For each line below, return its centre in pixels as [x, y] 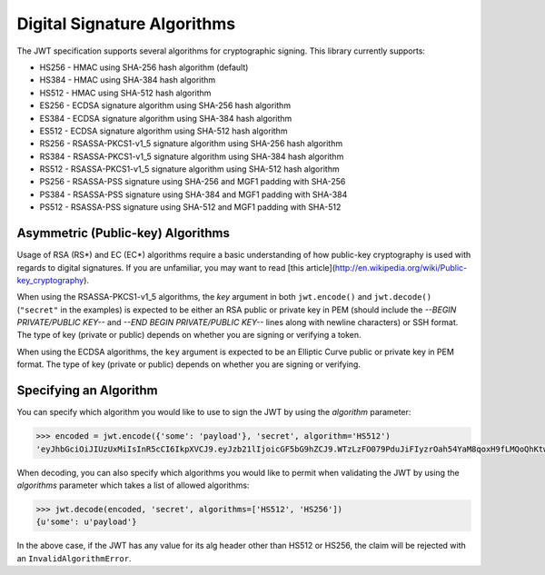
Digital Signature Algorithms [126, 24]
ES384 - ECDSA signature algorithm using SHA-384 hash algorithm [166, 118]
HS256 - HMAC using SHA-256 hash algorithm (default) [144, 67]
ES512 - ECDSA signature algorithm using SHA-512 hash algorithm [163, 131]
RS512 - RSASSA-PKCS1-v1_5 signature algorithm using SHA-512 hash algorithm [189, 169]
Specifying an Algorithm [87, 391]
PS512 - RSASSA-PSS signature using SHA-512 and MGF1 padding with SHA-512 [190, 207]
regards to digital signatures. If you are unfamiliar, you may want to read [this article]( [176, 267]
